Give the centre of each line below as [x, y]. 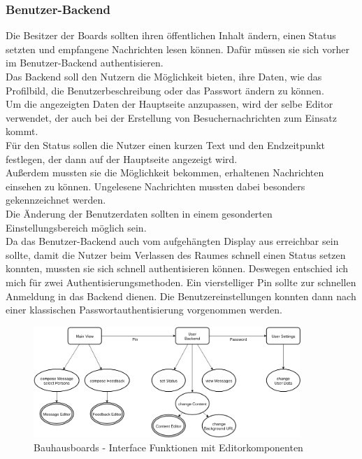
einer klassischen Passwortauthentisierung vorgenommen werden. [144, 310]
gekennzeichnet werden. [56, 200]
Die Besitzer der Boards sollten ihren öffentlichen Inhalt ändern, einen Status [171, 35]
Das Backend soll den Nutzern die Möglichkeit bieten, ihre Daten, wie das [164, 76]
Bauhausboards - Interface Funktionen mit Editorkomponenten [168, 447]
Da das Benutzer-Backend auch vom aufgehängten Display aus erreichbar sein [172, 241]
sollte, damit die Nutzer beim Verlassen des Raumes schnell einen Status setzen [176, 254]
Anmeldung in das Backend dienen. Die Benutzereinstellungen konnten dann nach [181, 296]
